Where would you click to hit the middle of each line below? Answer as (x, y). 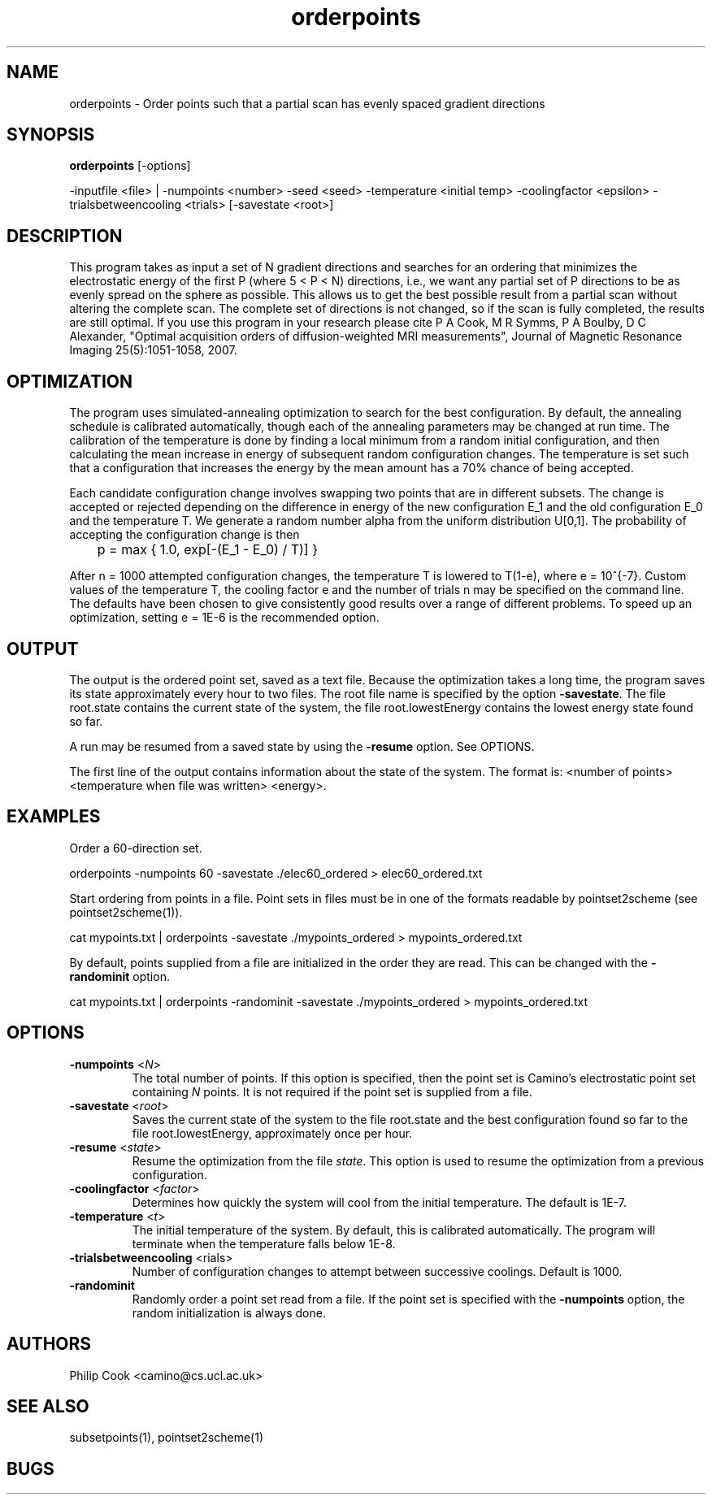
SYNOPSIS (51, 135)
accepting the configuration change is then (185, 535)
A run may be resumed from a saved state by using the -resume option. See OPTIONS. (302, 746)
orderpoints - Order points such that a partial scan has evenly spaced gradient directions (307, 103)
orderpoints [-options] (130, 166)
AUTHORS (49, 1344)
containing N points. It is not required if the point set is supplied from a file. (332, 1091)
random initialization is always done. (229, 1312)
